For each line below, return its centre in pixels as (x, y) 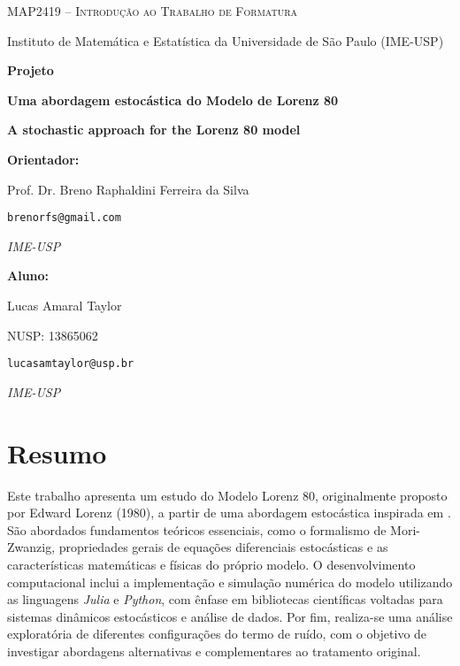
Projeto (31, 70)
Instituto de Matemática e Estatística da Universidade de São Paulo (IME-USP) (226, 40)
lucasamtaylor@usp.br (71, 364)
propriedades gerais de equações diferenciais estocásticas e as (223, 547)
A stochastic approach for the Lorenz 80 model (154, 130)
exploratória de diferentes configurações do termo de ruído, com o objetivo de (217, 634)
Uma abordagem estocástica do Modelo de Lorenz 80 (173, 100)
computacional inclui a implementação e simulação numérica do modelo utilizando (230, 582)
